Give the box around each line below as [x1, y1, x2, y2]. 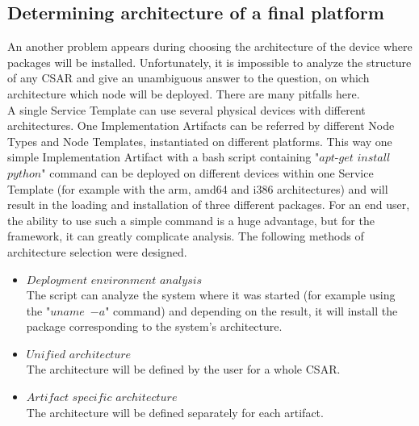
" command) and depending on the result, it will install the [105, 302, 398, 319]
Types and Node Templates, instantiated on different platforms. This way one [7, 132, 392, 149]
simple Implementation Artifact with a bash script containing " [7, 148, 320, 165]
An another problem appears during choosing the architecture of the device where [7, 38, 413, 55]
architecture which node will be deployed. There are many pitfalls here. [7, 85, 360, 102]
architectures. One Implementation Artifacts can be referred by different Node [7, 117, 395, 134]
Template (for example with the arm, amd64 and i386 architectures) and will [7, 180, 388, 197]
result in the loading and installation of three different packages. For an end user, [7, 196, 410, 213]
